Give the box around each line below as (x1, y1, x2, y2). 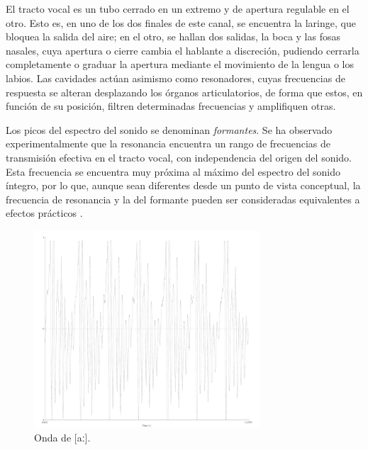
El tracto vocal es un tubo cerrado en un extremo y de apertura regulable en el (6, 1, 350, 16)
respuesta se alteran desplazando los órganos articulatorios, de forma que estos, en (6, 84, 363, 99)
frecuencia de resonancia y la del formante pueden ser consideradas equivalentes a (6, 191, 360, 206)
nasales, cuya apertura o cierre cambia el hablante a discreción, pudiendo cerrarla (6, 43, 359, 57)
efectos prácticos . (6, 206, 83, 220)
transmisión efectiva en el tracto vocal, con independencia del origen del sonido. (6, 150, 352, 164)
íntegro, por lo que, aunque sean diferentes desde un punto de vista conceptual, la (6, 178, 361, 193)
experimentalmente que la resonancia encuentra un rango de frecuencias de (6, 136, 331, 151)
